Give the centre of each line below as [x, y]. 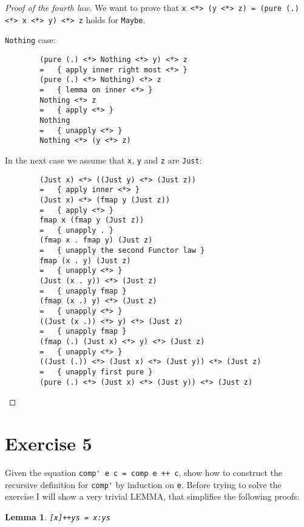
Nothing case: [30, 40]
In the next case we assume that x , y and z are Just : [103, 160]
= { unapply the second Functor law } [122, 251]
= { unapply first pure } [96, 372]
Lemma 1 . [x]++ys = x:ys [58, 516]
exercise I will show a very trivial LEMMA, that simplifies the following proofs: [152, 496]
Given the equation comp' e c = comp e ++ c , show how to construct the [144, 473]
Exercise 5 [49, 443]
